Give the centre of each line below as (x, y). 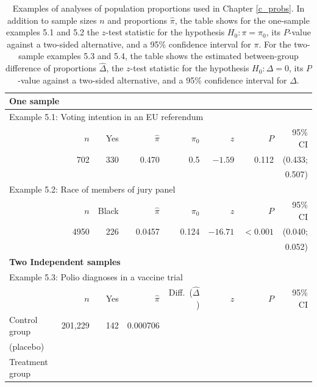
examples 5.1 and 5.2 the (53, 32)
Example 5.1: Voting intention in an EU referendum (106, 117)
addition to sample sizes (52, 20)
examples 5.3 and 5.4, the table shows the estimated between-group (173, 56)
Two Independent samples (65, 262)
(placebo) (27, 346)
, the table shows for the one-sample (242, 20)
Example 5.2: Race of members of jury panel (92, 189)
